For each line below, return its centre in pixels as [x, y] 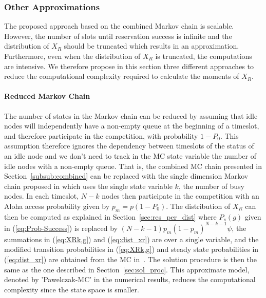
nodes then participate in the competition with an [180, 196]
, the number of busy [211, 186]
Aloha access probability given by [57, 206]
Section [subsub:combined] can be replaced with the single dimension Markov [126, 176]
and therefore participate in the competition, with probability [101, 135]
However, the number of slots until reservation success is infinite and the [118, 36]
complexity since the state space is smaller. [72, 289]
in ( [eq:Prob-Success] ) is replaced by [61, 228]
